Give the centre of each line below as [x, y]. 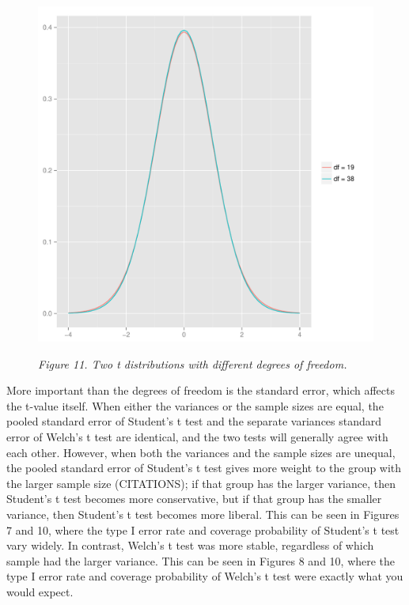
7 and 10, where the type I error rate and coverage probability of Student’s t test [203, 529]
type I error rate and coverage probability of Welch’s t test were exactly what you [205, 576]
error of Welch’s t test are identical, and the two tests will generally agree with [197, 436]
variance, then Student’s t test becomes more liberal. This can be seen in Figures [203, 514]
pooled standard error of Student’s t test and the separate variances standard [194, 421]
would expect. [40, 591]
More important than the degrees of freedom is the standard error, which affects [201, 390]
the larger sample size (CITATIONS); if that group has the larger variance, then [201, 483]
